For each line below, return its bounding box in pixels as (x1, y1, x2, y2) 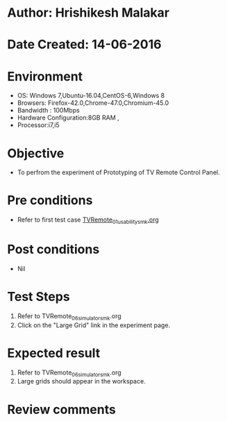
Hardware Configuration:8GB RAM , (17, 113, 119, 122)
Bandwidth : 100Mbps (17, 106, 80, 115)
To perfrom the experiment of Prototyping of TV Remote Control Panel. (17, 168, 220, 176)
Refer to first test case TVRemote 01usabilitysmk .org (17, 215, 160, 225)
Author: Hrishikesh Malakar (7, 5, 170, 21)
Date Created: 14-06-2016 (7, 37, 162, 53)
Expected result (7, 345, 101, 361)
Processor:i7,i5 (17, 121, 60, 129)
